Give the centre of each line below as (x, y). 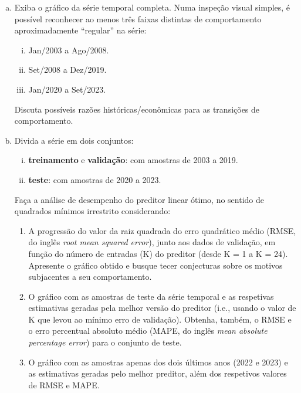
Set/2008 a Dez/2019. (67, 70)
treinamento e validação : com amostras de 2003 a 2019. (133, 160)
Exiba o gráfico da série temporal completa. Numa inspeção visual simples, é (152, 7)
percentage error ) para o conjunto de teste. (105, 342)
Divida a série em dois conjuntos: (74, 140)
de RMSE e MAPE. (64, 384)
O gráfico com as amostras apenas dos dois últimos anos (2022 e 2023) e (158, 362)
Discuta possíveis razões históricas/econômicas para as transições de (137, 109)
